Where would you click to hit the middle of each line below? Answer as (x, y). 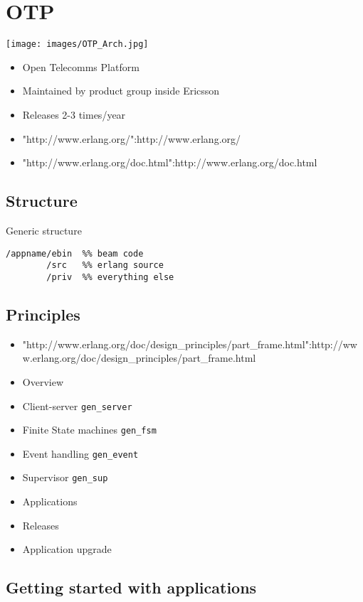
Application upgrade (67, 549)
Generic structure (44, 230)
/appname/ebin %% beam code (75, 253)
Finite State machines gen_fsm (89, 430)
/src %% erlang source (105, 265)
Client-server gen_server (77, 405)
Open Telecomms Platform (81, 66)
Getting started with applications (131, 587)
